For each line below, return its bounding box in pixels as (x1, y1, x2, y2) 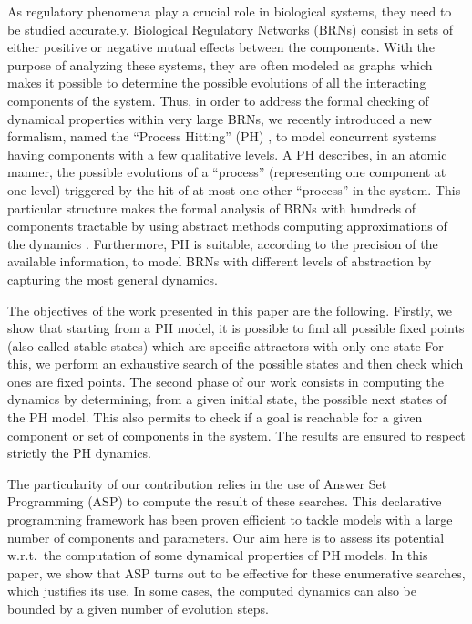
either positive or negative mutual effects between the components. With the (7, 37, 435, 57)
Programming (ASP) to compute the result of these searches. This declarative (7, 492, 442, 511)
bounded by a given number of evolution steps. (7, 599, 269, 618)
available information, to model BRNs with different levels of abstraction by (7, 252, 432, 271)
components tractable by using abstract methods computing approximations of (7, 216, 447, 235)
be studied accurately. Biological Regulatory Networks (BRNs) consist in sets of (7, 19, 454, 38)
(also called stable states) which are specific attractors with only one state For (7, 336, 444, 355)
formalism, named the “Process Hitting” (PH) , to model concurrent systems (7, 127, 436, 146)
